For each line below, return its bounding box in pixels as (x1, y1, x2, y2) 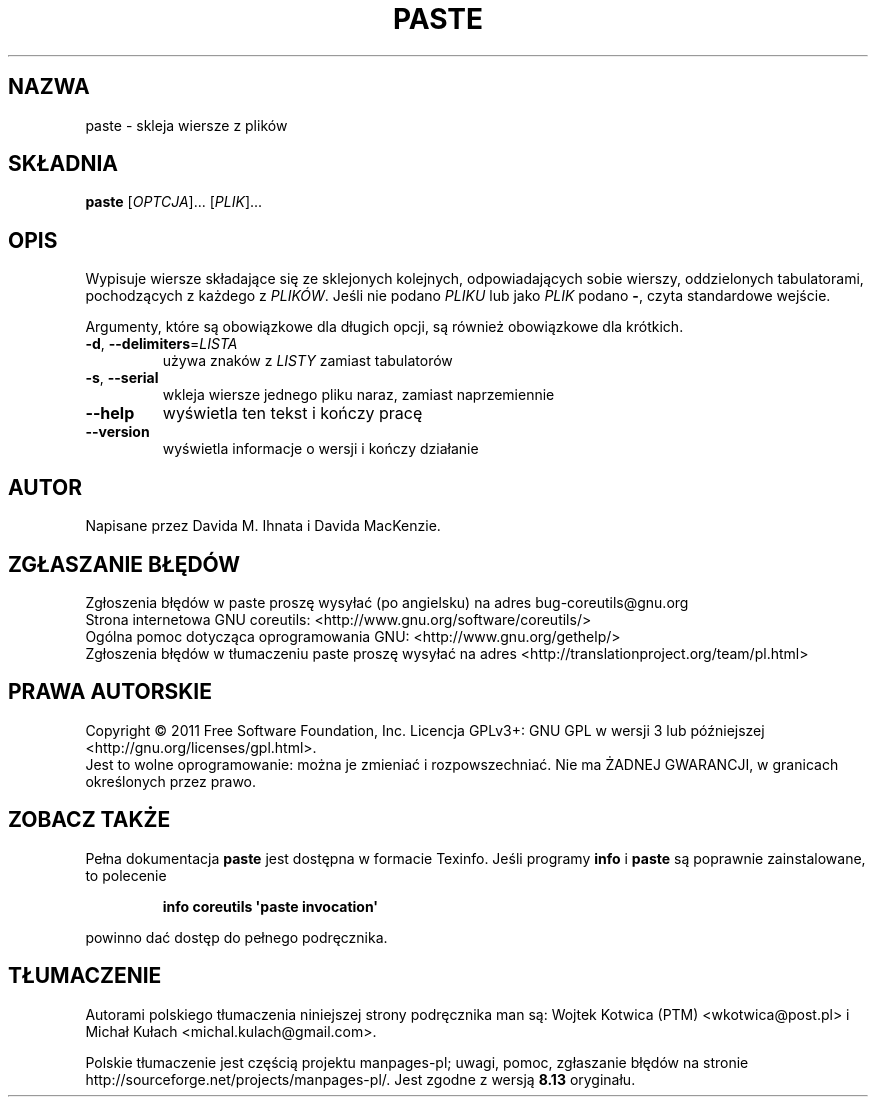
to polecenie (85, 866, 167, 884)
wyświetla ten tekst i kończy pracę (162, 403, 423, 424)
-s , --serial (85, 369, 159, 387)
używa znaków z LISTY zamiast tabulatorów (162, 352, 453, 370)
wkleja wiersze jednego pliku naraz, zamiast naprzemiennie (162, 386, 555, 404)
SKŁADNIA (8, 151, 118, 177)
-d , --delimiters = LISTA (85, 335, 238, 353)
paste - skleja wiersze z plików (85, 116, 288, 134)
